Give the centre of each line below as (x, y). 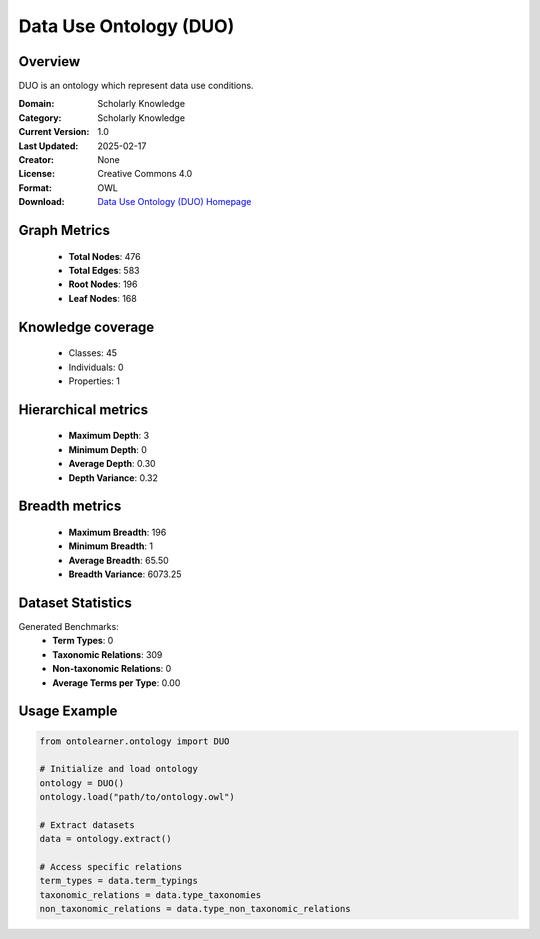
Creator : (36, 160)
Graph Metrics (64, 230)
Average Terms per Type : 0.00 (116, 682)
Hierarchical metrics (83, 409)
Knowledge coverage (86, 326)
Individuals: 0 (96, 367)
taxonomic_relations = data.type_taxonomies (150, 894)
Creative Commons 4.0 (145, 174)
